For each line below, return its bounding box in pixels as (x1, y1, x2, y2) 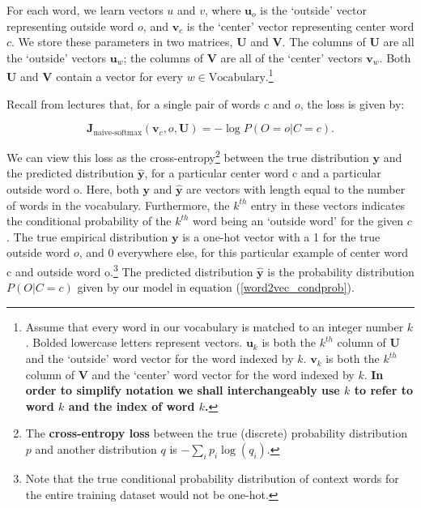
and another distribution (35, 441, 157, 458)
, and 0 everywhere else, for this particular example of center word (79, 244, 409, 261)
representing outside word (6, 17, 134, 34)
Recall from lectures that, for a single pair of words (6, 95, 261, 112)
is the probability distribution (267, 263, 415, 280)
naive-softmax (93, 128, 142, 137)
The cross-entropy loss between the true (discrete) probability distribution (25, 425, 407, 442)
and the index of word (68, 397, 195, 414)
